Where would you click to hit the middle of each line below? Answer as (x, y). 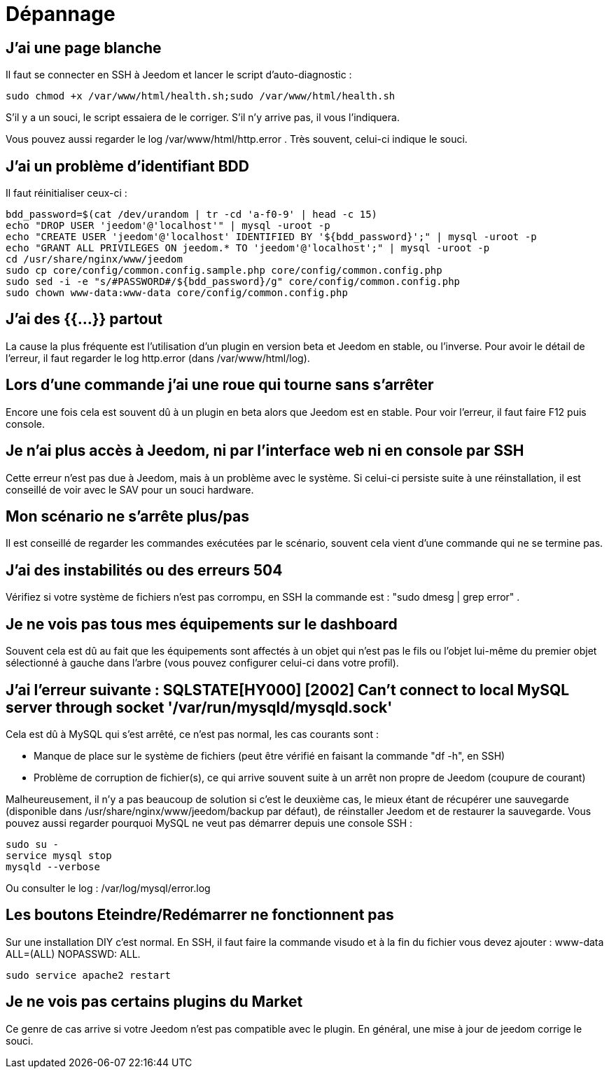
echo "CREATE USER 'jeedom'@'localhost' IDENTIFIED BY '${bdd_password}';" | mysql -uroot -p (271, 237)
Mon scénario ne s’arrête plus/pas (127, 516)
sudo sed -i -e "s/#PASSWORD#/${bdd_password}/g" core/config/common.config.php (233, 282)
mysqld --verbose (53, 866)
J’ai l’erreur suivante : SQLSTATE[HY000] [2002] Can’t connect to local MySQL (288, 690)
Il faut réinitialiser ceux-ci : (66, 193)
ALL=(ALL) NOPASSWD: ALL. (73, 954)
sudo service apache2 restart (89, 975)
